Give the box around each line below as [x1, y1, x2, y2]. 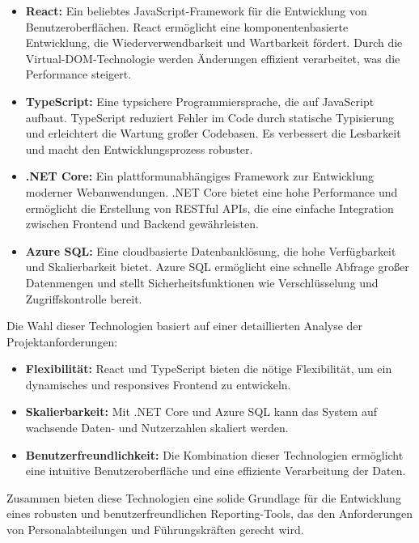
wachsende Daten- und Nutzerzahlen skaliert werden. [25, 419, 289, 436]
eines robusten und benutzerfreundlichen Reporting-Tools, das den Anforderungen [6, 505, 413, 522]
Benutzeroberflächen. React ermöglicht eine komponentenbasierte [25, 18, 349, 35]
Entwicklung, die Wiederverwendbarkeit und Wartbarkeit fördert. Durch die [25, 34, 403, 51]
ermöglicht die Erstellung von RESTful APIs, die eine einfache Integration [25, 199, 394, 216]
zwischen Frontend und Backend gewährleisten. [25, 215, 259, 232]
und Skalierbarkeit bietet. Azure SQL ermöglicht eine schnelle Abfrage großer [25, 258, 409, 275]
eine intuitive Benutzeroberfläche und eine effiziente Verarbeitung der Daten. [25, 462, 406, 479]
